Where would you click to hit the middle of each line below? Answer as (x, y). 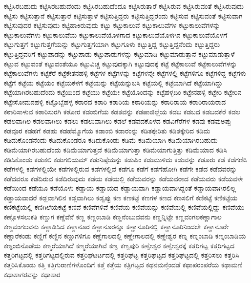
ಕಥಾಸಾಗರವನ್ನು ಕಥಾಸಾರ (32, 274)
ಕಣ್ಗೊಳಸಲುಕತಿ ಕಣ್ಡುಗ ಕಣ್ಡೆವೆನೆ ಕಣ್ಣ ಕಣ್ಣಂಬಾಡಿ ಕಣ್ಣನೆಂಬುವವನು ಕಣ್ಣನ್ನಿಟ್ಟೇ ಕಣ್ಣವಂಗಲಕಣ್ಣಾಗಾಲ (113, 217)
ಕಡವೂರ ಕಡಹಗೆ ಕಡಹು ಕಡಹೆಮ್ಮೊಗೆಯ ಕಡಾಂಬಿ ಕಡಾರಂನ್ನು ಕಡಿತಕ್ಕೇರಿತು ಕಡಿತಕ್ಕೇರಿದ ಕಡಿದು (107, 130)
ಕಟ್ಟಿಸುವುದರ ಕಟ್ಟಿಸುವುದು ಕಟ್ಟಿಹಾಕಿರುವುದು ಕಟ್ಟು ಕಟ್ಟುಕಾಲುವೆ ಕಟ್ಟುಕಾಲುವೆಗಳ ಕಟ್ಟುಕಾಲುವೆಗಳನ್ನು (112, 25)
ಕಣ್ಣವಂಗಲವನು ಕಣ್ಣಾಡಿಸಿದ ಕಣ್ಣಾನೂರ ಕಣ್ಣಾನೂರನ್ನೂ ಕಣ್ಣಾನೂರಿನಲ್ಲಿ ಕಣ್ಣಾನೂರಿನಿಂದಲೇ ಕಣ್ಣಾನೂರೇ (116, 226)
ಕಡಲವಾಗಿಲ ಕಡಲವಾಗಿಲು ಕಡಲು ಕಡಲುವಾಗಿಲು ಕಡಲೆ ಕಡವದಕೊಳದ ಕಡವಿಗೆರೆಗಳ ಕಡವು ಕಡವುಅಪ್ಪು (118, 121)
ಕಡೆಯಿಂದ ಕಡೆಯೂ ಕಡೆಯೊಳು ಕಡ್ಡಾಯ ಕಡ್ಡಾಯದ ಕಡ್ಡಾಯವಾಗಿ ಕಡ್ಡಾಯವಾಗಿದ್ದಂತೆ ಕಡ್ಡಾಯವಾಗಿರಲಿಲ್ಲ (120, 188)
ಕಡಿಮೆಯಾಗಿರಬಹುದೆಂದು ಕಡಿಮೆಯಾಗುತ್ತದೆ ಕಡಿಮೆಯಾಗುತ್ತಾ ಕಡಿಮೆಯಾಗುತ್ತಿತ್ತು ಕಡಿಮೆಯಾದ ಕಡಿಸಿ (116, 149)
